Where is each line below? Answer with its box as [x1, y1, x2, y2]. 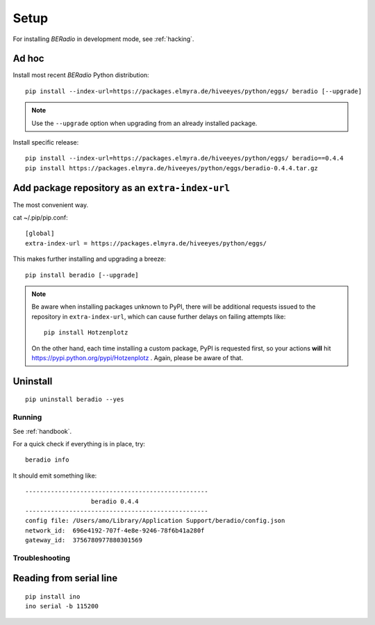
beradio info [25, 456, 69, 464]
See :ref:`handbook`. [12, 427, 72, 435]
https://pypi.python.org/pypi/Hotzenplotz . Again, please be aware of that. [31, 354, 243, 362]
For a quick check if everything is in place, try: [12, 439, 146, 448]
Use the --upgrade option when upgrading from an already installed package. [31, 119, 258, 127]
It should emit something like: [12, 471, 97, 480]
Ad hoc [12, 53, 44, 65]
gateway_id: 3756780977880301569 [25, 536, 142, 544]
